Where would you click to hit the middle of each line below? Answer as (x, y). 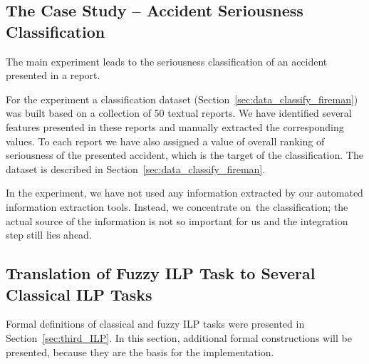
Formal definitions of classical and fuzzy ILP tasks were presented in (155, 324)
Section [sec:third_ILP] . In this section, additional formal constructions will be (179, 337)
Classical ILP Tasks (79, 294)
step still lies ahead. (49, 235)
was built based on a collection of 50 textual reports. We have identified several (179, 113)
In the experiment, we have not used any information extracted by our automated (184, 193)
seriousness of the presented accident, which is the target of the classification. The (184, 155)
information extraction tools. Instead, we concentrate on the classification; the (177, 206)
